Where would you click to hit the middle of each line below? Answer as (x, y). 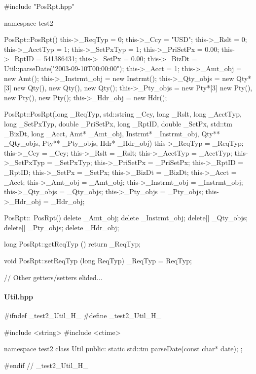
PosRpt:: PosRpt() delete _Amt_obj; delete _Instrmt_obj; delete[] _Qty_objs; (126, 218)
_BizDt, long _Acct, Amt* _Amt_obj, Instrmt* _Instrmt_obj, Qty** (112, 133)
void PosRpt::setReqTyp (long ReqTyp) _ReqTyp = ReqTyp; (98, 261)
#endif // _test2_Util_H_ (46, 365)
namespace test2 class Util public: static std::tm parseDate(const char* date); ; (123, 349)
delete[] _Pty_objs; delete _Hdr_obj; (62, 227)
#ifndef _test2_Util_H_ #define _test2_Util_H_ (83, 315)
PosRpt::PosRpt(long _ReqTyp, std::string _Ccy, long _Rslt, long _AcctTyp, (123, 114)
